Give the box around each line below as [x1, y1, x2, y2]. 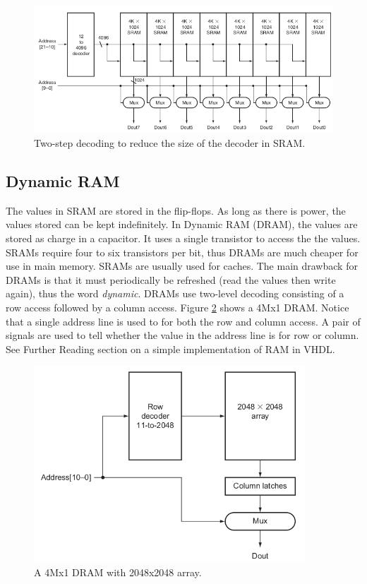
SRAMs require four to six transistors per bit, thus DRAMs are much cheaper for [6, 244, 359, 259]
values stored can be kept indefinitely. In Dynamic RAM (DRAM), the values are [6, 217, 358, 232]
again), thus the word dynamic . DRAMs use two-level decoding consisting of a [6, 286, 344, 301]
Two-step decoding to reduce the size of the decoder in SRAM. [34, 136, 306, 150]
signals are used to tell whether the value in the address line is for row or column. [6, 328, 359, 342]
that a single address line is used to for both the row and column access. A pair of [6, 314, 361, 328]
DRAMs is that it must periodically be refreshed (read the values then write [6, 272, 336, 287]
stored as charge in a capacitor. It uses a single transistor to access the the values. [6, 231, 361, 246]
